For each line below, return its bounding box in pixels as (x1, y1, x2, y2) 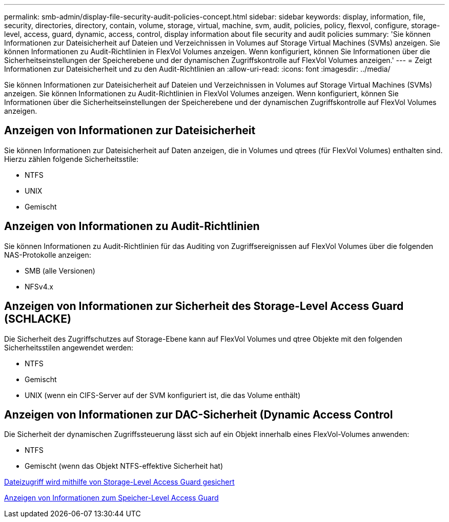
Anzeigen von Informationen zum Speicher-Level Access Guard (4, 493, 219, 503)
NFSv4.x (25, 282, 53, 291)
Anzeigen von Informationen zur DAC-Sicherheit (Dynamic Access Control (4, 408, 393, 421)
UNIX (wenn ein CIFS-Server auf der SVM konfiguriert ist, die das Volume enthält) (25, 390, 301, 400)
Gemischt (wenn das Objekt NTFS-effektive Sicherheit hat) (25, 462, 223, 471)
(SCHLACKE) (4, 312, 71, 326)
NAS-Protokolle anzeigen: (4, 250, 91, 259)
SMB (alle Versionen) (25, 266, 95, 275)
